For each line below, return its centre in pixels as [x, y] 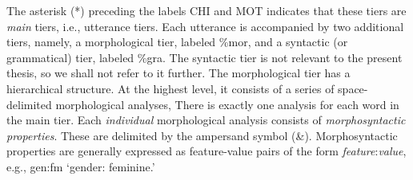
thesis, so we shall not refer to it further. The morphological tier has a [178, 73]
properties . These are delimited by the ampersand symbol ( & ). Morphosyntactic [202, 135]
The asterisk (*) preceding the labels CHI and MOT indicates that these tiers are [206, 10]
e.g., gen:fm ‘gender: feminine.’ [81, 166]
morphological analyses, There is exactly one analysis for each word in [227, 104]
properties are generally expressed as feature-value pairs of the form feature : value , [206, 151]
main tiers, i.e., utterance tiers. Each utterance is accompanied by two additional [205, 26]
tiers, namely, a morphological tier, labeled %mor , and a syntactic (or [177, 42]
